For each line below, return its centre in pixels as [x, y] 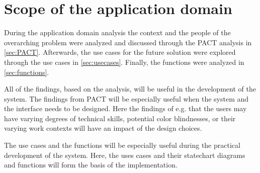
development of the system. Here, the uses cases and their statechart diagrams [125, 155]
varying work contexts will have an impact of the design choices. [103, 128]
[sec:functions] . [27, 72]
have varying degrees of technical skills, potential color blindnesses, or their [120, 118]
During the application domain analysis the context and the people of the [117, 32]
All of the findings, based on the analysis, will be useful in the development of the [130, 89]
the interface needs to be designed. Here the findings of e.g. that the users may [125, 108]
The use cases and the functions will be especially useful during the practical [122, 145]
